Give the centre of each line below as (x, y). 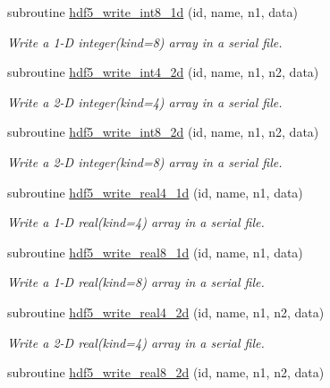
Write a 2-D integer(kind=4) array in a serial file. (145, 101)
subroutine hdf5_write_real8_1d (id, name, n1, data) (155, 252)
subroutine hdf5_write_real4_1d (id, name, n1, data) (155, 192)
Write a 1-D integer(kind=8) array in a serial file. (145, 42)
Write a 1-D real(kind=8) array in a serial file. (136, 282)
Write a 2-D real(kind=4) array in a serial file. (136, 342)
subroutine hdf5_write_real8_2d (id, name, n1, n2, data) (166, 372)
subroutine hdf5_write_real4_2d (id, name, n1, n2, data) (166, 312)
